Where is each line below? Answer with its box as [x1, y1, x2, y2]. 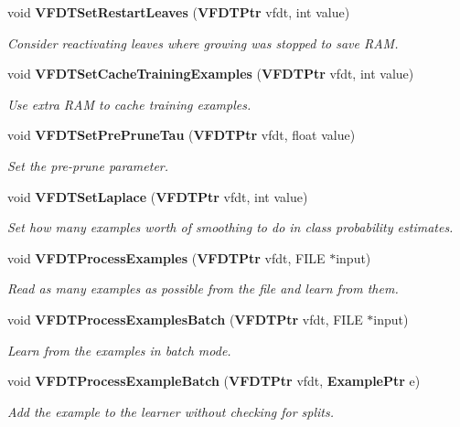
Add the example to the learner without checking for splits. [7, 401, 335, 421]
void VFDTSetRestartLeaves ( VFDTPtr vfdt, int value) [7, 3, 350, 21]
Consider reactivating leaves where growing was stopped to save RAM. [7, 33, 399, 52]
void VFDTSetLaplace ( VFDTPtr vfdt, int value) [7, 187, 308, 206]
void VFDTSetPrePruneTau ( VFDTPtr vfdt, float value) [7, 125, 356, 144]
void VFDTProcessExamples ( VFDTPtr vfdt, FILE [7, 248, 326, 267]
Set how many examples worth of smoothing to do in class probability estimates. [7, 218, 454, 237]
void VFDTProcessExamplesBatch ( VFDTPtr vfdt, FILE [7, 309, 363, 328]
